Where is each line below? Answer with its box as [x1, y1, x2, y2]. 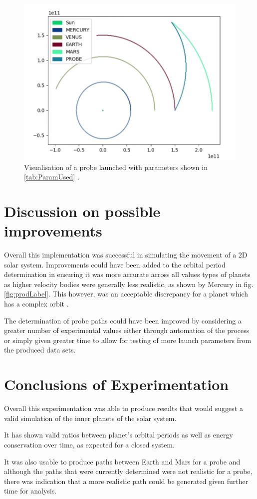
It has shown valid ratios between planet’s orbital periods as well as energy [4, 429, 233, 440]
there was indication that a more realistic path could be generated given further [4, 475, 249, 486]
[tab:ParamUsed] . [24, 171, 79, 182]
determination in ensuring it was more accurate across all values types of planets [4, 269, 251, 279]
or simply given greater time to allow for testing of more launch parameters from [4, 334, 252, 345]
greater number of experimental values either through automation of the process [4, 325, 250, 335]
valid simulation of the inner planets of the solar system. [4, 412, 177, 423]
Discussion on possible [4, 200, 161, 221]
